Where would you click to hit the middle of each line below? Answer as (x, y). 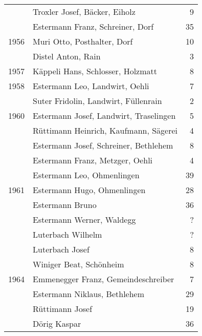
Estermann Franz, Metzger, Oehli (93, 160)
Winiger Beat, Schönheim (78, 264)
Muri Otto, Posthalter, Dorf (83, 41)
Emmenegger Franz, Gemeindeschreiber (104, 279)
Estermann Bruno (65, 205)
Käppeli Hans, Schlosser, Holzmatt (95, 71)
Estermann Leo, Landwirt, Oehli (91, 86)
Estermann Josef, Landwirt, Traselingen (104, 115)
